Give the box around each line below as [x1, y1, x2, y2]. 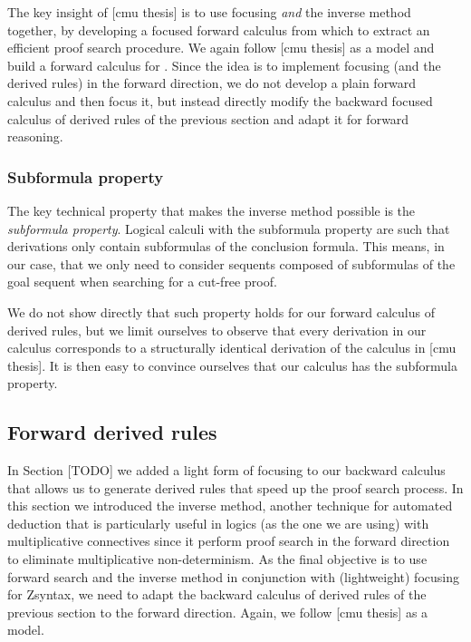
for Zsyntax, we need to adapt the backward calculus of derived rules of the [7, 585, 427, 604]
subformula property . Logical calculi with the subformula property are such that [7, 219, 450, 238]
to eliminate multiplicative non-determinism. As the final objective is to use [7, 550, 428, 569]
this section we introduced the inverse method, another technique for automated [7, 496, 453, 515]
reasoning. [7, 127, 63, 146]
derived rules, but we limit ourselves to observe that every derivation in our [7, 320, 427, 339]
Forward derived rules [7, 418, 217, 446]
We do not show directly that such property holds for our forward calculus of [7, 302, 435, 321]
